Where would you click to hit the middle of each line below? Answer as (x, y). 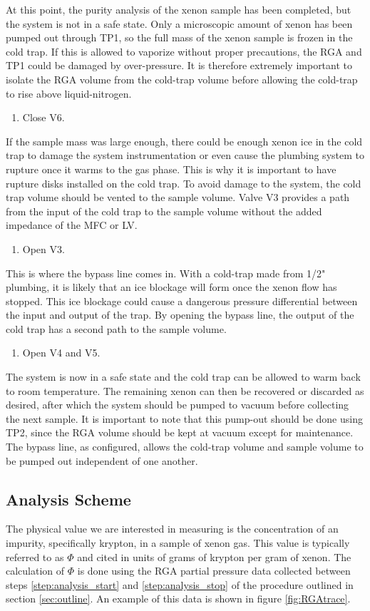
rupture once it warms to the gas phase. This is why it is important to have (171, 169)
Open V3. (43, 248)
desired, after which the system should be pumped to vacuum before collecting (178, 405)
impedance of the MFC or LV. (72, 225)
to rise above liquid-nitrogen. (69, 93)
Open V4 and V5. (61, 353)
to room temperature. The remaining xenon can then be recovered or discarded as (185, 390)
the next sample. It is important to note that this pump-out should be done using (184, 418)
